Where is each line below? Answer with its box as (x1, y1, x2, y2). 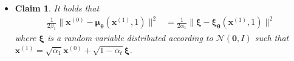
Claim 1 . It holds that (15, 2, 100, 14)
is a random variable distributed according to (47, 31, 213, 44)
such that (255, 31, 289, 44)
